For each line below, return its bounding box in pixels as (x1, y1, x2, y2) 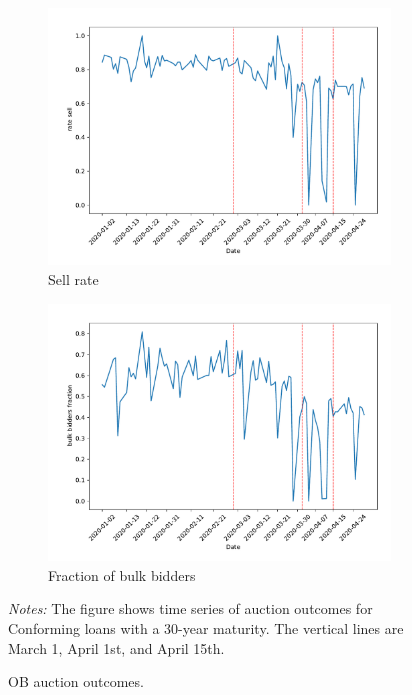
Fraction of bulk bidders (48, 564, 196, 585)
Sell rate (48, 269, 99, 290)
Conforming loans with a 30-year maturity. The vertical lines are (8, 617, 404, 638)
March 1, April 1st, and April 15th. (8, 637, 225, 658)
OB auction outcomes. (8, 671, 144, 692)
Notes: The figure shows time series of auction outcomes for (8, 598, 373, 619)
